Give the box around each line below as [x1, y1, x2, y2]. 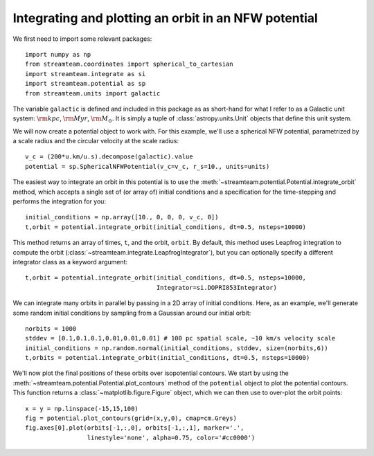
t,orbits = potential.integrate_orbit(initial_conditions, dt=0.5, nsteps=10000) [25, 354, 310, 362]
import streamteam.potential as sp [25, 80, 146, 88]
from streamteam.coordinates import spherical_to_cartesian [25, 60, 233, 69]
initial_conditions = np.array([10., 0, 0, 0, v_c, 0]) [25, 213, 219, 221]
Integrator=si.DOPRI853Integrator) [156, 284, 277, 291]
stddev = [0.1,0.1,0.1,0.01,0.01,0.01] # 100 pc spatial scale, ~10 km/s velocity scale [25, 334, 336, 343]
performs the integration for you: [12, 197, 107, 206]
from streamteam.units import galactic [25, 89, 161, 97]
